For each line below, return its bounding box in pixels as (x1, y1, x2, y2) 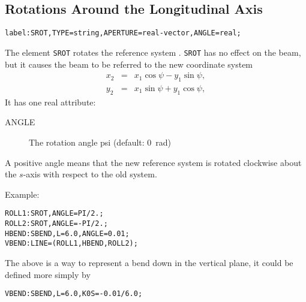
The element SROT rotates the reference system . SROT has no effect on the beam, (5, 46, 301, 58)
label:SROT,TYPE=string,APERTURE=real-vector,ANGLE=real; (5, 29, 241, 38)
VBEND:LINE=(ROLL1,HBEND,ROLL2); (5, 239, 138, 248)
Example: (5, 188, 40, 200)
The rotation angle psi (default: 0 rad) (29, 135, 172, 148)
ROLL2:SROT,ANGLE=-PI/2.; (5, 219, 108, 228)
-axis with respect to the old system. (23, 168, 157, 180)
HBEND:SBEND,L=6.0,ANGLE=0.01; (5, 229, 130, 238)
